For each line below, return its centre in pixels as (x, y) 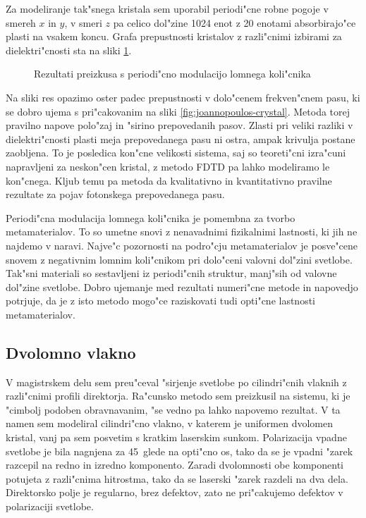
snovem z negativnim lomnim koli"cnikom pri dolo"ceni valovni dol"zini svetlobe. (179, 259)
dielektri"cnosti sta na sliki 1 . (69, 50)
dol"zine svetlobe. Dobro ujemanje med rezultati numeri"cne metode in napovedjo (182, 286)
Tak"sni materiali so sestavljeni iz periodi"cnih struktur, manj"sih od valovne (171, 273)
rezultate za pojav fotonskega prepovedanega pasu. (115, 194)
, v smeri (83, 22)
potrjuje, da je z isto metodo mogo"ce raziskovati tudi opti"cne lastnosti (161, 301)
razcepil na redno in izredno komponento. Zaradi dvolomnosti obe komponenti (175, 465)
